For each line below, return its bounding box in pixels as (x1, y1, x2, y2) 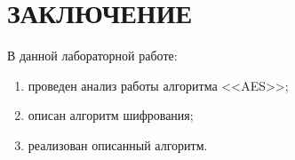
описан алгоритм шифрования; (28, 106, 194, 124)
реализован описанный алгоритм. (28, 135, 208, 154)
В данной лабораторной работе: (7, 46, 178, 65)
